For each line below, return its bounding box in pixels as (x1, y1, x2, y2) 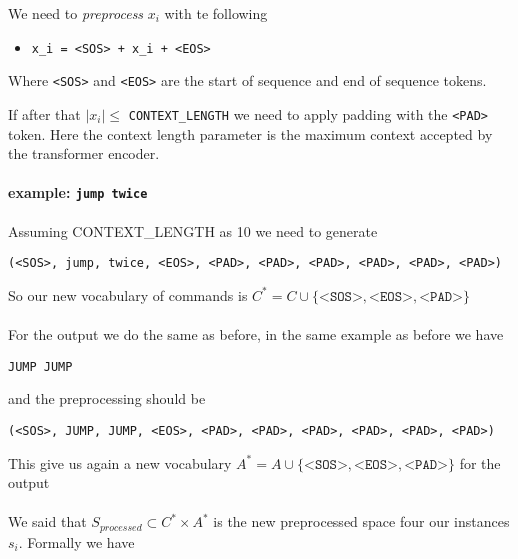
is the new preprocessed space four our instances (213, 511, 510, 532)
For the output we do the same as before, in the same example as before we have (8, 324, 504, 345)
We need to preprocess (8, 3, 144, 23)
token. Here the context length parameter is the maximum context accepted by (8, 123, 493, 144)
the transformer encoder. (8, 143, 160, 164)
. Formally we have (18, 531, 135, 552)
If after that (8, 103, 81, 124)
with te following (164, 3, 268, 23)
